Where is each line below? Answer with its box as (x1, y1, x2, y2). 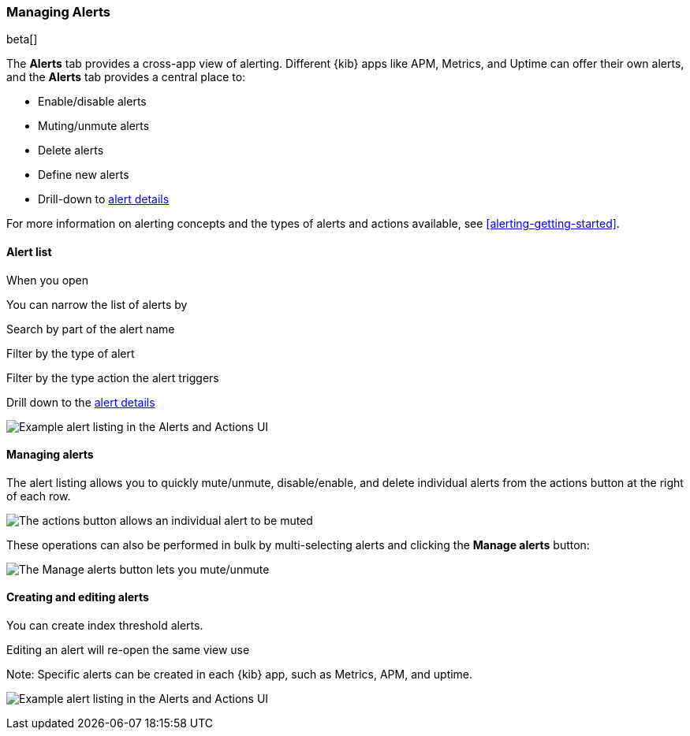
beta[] (6, 32, 38, 46)
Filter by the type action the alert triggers (6, 370, 219, 385)
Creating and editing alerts (6, 590, 149, 604)
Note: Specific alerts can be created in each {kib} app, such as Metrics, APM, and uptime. (6, 667, 473, 682)
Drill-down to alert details (38, 192, 170, 206)
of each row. (6, 489, 71, 503)
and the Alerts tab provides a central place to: (6, 70, 246, 84)
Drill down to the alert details (6, 395, 155, 409)
